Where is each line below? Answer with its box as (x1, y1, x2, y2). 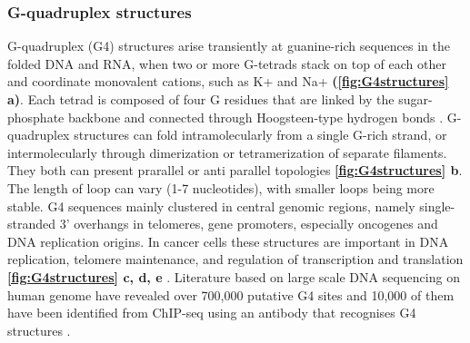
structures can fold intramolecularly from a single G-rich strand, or (74, 125, 447, 144)
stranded (7, 214, 56, 233)
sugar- (398, 90, 433, 108)
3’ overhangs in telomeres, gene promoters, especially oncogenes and (59, 214, 438, 233)
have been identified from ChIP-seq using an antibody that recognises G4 (7, 303, 416, 322)
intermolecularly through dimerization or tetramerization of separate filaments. (7, 142, 447, 162)
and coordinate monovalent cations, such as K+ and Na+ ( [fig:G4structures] (7, 72, 449, 91)
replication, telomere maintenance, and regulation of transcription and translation (7, 250, 464, 269)
